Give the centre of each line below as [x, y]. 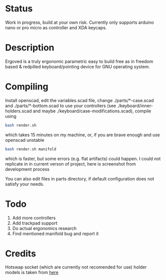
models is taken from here [32, 273]
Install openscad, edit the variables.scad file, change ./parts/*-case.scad [80, 100]
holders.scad [19, 111]
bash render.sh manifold [31, 149]
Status [19, 9]
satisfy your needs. [25, 184]
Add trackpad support [35, 223]
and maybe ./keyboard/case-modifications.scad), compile [92, 111]
